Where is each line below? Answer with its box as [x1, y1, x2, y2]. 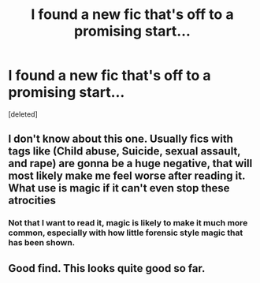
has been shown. [8, 237, 76, 248]
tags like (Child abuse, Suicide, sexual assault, [8, 144, 241, 158]
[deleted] [8, 109, 38, 119]
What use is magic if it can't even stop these [8, 181, 230, 195]
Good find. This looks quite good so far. [8, 262, 206, 275]
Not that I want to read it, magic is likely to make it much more [8, 218, 248, 229]
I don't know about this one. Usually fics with [8, 132, 234, 146]
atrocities [8, 194, 57, 207]
